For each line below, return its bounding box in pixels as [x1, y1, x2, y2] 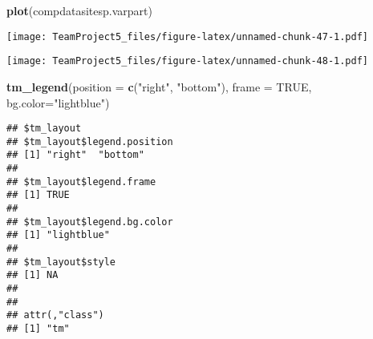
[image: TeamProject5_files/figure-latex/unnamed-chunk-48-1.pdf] [6, 55, 369, 67]
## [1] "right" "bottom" [6, 149, 144, 161]
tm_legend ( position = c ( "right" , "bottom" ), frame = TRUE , [6, 78, 312, 95]
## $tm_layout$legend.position [6, 135, 173, 147]
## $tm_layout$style [6, 256, 116, 268]
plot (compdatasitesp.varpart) [6, 2, 152, 18]
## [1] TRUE [6, 189, 70, 201]
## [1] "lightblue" [6, 229, 110, 241]
